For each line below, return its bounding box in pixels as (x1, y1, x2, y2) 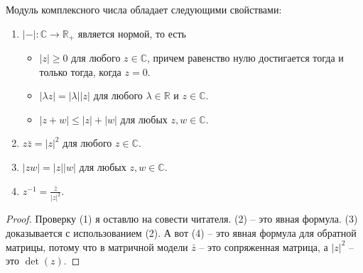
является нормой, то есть (77, 26, 186, 40)
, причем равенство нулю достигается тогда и (147, 50, 344, 65)
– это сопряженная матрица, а (199, 239, 328, 254)
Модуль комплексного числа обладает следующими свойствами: (6, 2, 282, 16)
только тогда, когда (39, 64, 121, 79)
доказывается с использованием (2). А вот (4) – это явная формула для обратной (6, 225, 357, 240)
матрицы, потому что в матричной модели (6, 239, 188, 254)
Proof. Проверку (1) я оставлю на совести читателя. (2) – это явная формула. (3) (6, 211, 358, 226)
